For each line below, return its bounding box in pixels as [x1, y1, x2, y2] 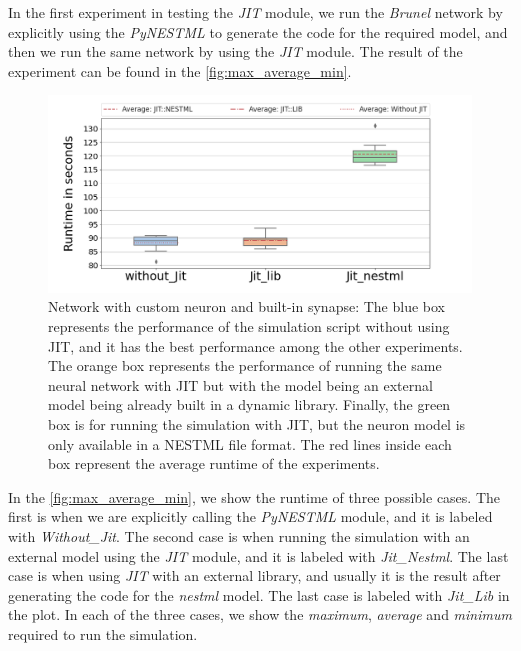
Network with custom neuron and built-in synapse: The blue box [48, 296, 445, 317]
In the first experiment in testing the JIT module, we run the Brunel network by [8, 2, 503, 22]
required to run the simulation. [8, 623, 198, 644]
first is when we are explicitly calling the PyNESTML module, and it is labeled [8, 506, 493, 527]
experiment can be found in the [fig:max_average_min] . [8, 60, 352, 81]
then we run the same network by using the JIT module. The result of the [8, 41, 463, 62]
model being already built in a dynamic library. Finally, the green [48, 394, 451, 415]
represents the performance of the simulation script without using [48, 316, 450, 337]
